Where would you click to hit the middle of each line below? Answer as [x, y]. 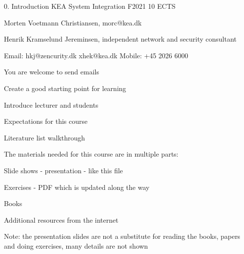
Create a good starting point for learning [65, 88]
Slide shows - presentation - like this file [63, 170]
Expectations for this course [46, 121]
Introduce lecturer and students [51, 104]
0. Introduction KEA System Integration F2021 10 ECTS [90, 6]
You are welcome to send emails [51, 72]
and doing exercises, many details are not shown [76, 245]
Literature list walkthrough [45, 137]
